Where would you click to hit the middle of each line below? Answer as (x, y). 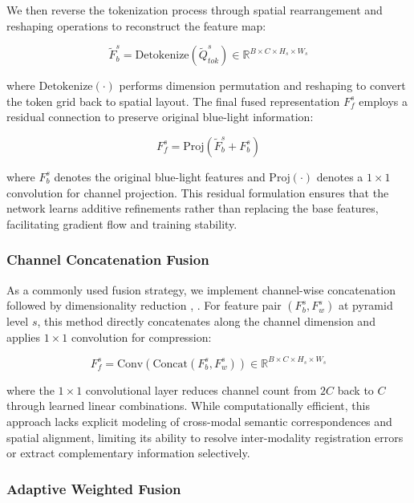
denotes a (340, 176)
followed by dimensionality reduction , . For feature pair (144, 305)
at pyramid (365, 305)
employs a (383, 101)
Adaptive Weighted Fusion (94, 488)
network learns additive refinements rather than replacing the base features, (193, 208)
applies (24, 337)
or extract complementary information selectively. (128, 453)
